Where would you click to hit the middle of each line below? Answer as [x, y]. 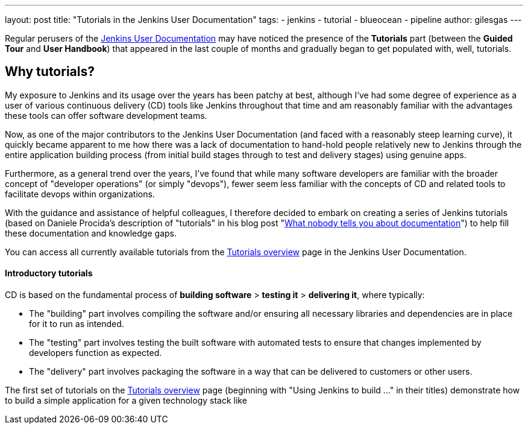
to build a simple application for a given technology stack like [126, 401]
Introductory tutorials [49, 273]
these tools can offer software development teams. [106, 115]
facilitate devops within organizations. [80, 194]
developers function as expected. [96, 353]
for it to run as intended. [77, 324]
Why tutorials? [50, 72]
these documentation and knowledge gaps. [91, 233]
